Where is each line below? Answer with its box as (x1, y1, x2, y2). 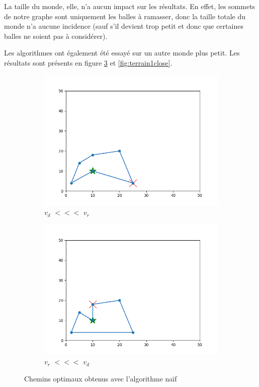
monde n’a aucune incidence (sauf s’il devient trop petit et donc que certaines (4, 21, 243, 31)
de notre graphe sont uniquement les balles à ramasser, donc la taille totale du (4, 11, 246, 21)
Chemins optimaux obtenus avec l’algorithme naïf (24, 373, 177, 383)
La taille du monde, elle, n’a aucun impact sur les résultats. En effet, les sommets (4, 1, 255, 11)
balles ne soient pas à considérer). (4, 30, 108, 41)
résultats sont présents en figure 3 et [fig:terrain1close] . (4, 57, 172, 68)
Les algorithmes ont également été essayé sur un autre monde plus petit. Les (4, 47, 240, 58)
